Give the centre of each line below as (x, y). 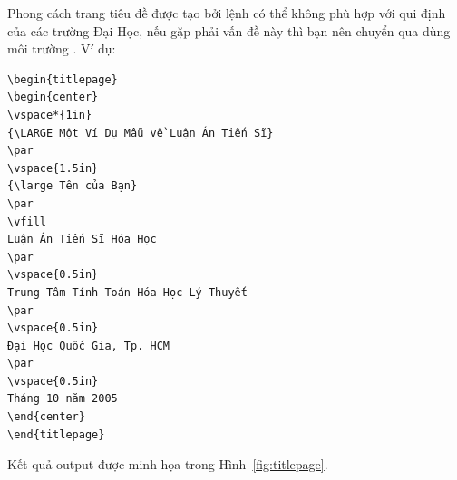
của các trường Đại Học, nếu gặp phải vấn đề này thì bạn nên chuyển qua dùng (229, 30)
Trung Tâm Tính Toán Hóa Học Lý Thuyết (127, 292)
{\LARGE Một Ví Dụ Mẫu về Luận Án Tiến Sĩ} (141, 133)
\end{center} (46, 417)
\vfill (27, 221)
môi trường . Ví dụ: (62, 48)
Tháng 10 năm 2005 (63, 399)
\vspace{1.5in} (53, 168)
